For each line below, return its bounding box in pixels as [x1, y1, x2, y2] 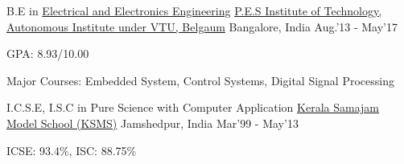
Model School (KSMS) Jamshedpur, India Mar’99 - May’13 [6, 114, 299, 131]
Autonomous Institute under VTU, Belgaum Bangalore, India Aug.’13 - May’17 [6, 18, 398, 35]
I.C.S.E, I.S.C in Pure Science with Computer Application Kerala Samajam [6, 99, 379, 116]
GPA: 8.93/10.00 [6, 45, 89, 62]
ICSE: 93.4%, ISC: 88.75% [6, 141, 137, 158]
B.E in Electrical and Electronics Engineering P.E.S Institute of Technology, [6, 2, 382, 18]
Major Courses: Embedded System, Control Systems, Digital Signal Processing [6, 72, 394, 88]
